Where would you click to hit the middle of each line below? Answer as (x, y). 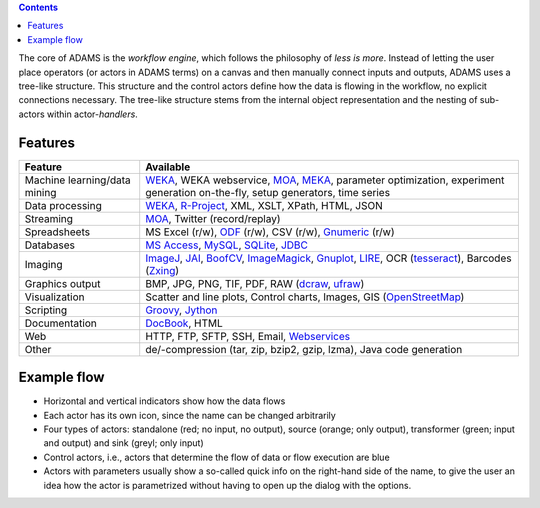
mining (40, 192)
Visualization (54, 297)
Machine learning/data (77, 180)
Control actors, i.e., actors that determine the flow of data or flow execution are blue (216, 457)
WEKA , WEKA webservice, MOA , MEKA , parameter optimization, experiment (325, 180)
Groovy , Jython (181, 310)
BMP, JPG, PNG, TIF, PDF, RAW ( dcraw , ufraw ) (255, 283)
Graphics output (62, 283)
